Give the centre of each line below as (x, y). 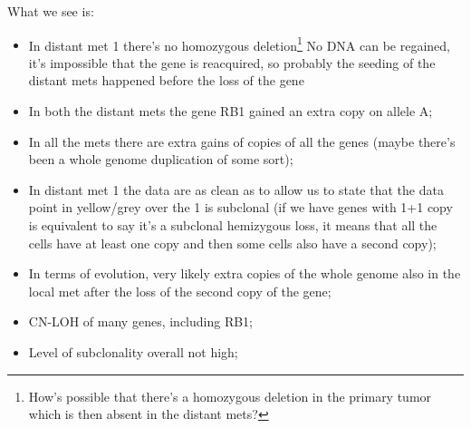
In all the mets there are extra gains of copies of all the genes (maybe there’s (242, 141)
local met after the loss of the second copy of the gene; (180, 291)
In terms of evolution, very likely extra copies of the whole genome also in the (245, 273)
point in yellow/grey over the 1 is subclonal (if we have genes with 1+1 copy (240, 207)
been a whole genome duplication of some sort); (161, 159)
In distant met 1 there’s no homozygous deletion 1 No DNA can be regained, (240, 44)
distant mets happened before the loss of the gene (166, 80)
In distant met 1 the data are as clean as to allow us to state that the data (236, 189)
